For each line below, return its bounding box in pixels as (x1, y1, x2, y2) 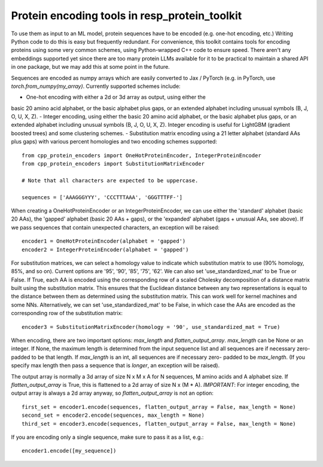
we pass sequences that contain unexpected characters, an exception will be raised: (11, 224, 220, 231)
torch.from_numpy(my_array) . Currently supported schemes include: (11, 83, 181, 90)
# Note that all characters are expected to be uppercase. (22, 177, 199, 184)
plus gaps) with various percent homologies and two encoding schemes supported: (11, 138, 218, 145)
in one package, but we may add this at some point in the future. (11, 63, 170, 71)
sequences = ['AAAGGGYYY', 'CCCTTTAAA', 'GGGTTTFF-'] (22, 194, 182, 200)
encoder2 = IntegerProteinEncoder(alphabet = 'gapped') (22, 246, 189, 253)
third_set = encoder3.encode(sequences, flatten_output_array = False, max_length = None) (22, 420, 296, 427)
